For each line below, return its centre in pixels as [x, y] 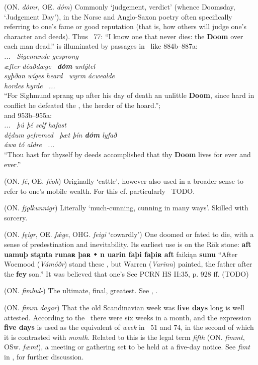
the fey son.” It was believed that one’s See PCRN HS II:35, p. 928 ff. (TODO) [126, 273]
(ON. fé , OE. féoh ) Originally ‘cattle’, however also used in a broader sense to [124, 181]
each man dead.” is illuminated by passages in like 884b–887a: [101, 46]
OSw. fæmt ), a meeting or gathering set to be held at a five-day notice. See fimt [127, 347]
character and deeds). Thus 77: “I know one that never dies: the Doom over [124, 36]
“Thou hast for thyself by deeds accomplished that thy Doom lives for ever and [127, 154]
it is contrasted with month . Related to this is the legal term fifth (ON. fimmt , [124, 337]
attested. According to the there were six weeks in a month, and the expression [128, 317]
